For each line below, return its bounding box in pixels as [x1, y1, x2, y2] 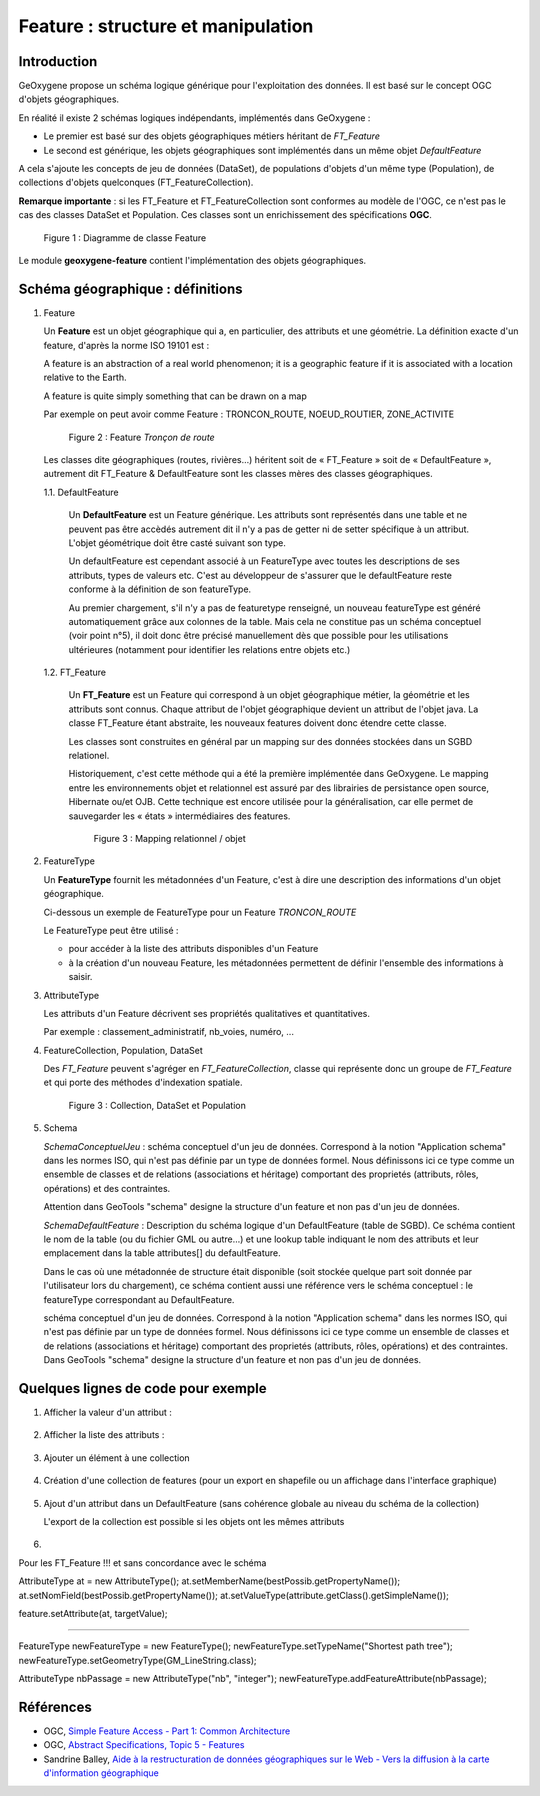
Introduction [18, 53, 98, 70]
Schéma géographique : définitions [18, 280, 244, 297]
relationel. [68, 750, 110, 762]
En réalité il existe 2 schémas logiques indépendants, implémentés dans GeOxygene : [18, 111, 371, 124]
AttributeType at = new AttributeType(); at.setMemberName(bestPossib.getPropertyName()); [18, 1575, 401, 1587]
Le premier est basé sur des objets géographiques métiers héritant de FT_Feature [43, 130, 380, 142]
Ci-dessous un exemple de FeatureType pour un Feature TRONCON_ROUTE [43, 906, 357, 918]
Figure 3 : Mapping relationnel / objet [93, 832, 246, 844]
